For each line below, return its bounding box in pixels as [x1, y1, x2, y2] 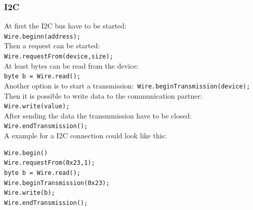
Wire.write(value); [4, 103, 70, 110]
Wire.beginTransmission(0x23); [4, 179, 110, 187]
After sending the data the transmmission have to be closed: [4, 110, 192, 121]
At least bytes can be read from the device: [4, 60, 139, 71]
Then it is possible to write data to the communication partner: [4, 90, 203, 101]
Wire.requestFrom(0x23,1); [4, 159, 95, 167]
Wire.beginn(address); [4, 33, 81, 40]
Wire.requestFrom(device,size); [4, 53, 113, 61]
